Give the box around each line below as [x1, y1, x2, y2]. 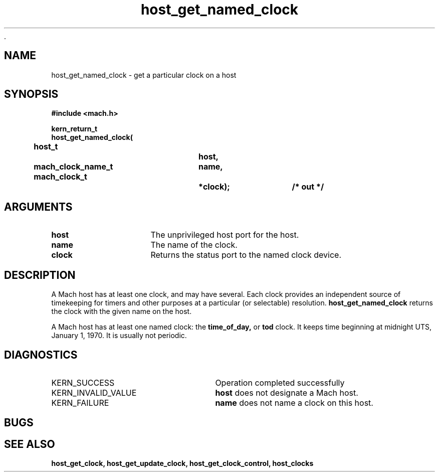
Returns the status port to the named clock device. [150, 250, 341, 260]
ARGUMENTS [4, 200, 73, 213]
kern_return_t [51, 124, 98, 133]
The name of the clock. [150, 240, 238, 250]
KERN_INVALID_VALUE [51, 387, 137, 398]
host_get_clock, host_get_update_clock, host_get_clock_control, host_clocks [51, 459, 314, 468]
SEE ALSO [4, 437, 55, 450]
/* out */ [292, 182, 324, 192]
